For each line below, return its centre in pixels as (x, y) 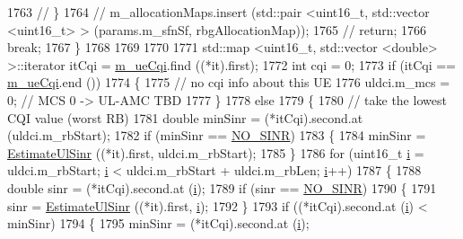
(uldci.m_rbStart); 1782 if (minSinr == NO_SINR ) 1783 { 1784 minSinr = (217, 135)
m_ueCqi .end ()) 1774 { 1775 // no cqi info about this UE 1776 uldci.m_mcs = (229, 82)
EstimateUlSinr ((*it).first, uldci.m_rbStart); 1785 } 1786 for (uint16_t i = (216, 152)
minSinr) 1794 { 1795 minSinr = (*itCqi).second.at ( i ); (158, 223)
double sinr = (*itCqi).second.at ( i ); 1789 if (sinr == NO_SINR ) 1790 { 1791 (222, 187)
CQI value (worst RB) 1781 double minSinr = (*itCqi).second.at (185, 117)
